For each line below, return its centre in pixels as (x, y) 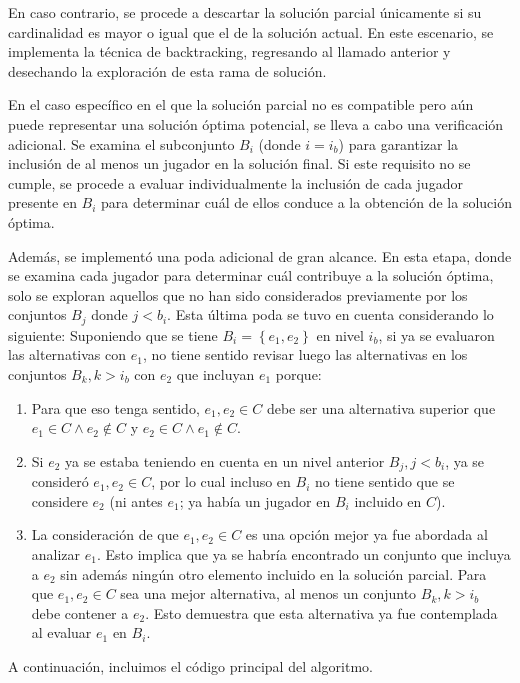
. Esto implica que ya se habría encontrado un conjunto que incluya (303, 553)
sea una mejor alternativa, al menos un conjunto (268, 593)
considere (59, 500)
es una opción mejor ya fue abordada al (366, 534)
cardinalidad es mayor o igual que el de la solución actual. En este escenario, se (251, 31)
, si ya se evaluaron (436, 334)
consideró (60, 481)
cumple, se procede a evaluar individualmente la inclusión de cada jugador (235, 182)
